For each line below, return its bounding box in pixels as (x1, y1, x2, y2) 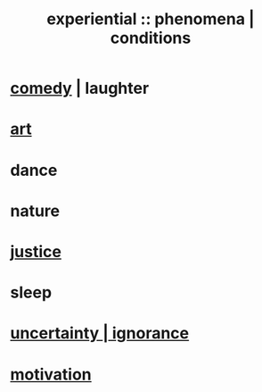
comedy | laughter (10, 79, 150, 98)
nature (10, 201, 61, 221)
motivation (10, 364, 92, 384)
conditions (110, 28, 192, 48)
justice (10, 241, 61, 262)
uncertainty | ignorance (10, 323, 190, 344)
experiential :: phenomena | (46, 9, 255, 29)
